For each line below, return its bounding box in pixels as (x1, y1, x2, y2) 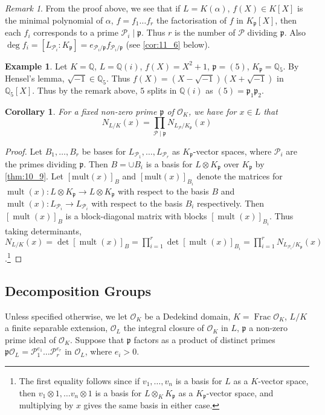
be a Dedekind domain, (144, 309, 231, 322)
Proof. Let (5, 144, 42, 157)
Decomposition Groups (5, 281, 151, 300)
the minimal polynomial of (5, 13, 103, 26)
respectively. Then (197, 197, 265, 210)
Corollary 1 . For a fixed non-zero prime (5, 105, 157, 117)
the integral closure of (123, 321, 204, 334)
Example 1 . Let (5, 59, 68, 72)
